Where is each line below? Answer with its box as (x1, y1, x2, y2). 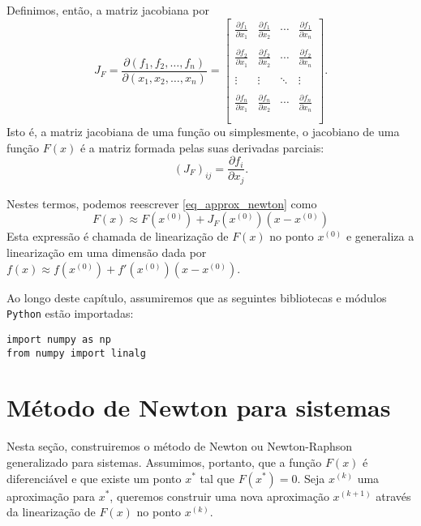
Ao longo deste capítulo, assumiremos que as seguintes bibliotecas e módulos (6, 289, 387, 306)
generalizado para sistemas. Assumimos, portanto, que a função (6, 453, 322, 470)
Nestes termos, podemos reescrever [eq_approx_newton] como (6, 195, 317, 212)
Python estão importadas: (6, 305, 134, 322)
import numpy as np (6, 333, 111, 345)
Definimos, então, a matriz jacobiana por (6, 2, 210, 18)
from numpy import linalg (6, 347, 146, 359)
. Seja (297, 469, 325, 486)
